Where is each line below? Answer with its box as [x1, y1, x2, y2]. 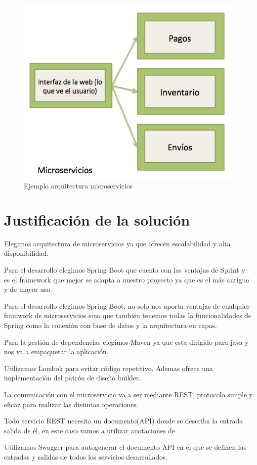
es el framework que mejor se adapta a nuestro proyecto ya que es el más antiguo [4, 274, 250, 284]
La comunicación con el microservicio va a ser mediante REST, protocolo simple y [4, 389, 253, 399]
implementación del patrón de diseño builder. [4, 372, 141, 383]
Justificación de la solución [4, 209, 190, 230]
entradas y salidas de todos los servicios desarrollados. [4, 451, 168, 462]
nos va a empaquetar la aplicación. [4, 346, 109, 357]
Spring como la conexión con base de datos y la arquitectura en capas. [4, 320, 217, 330]
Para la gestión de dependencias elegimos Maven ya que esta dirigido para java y [4, 336, 249, 347]
